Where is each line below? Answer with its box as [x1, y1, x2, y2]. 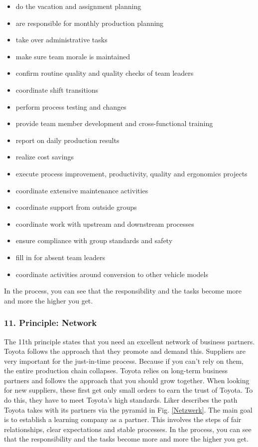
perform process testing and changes [15, 101, 127, 112]
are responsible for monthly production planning [15, 17, 164, 28]
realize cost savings [15, 151, 74, 162]
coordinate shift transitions [15, 84, 99, 95]
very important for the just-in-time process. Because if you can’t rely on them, [4, 355, 244, 366]
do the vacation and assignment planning [15, 1, 141, 11]
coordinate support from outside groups [15, 202, 137, 212]
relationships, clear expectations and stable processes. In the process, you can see [4, 424, 252, 434]
